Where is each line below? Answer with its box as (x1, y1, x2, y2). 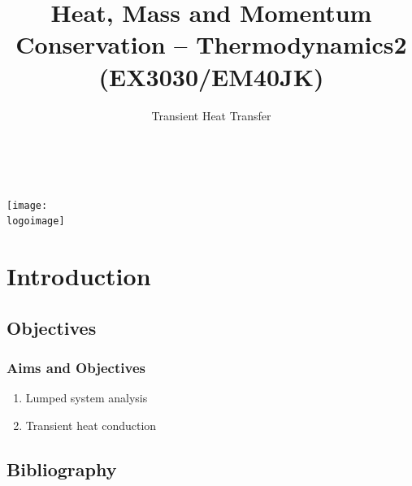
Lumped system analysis (25, 389, 148, 406)
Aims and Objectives (7, 358, 145, 378)
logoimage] (7, 215, 65, 228)
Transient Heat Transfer (151, 106, 271, 124)
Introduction (7, 259, 151, 293)
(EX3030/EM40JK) (98, 59, 324, 93)
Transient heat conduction (25, 416, 157, 433)
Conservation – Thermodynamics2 (15, 28, 407, 61)
